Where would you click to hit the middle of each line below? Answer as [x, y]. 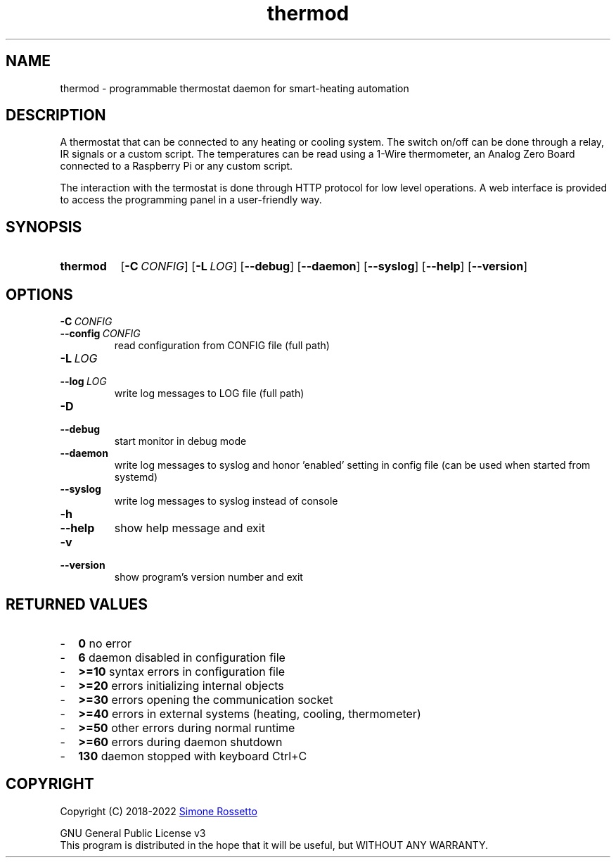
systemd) [136, 477]
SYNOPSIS [44, 227]
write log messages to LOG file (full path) [209, 393]
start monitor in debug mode [180, 441]
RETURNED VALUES [77, 604]
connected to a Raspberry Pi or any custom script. [177, 166]
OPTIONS [39, 294]
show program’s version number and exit [208, 577]
